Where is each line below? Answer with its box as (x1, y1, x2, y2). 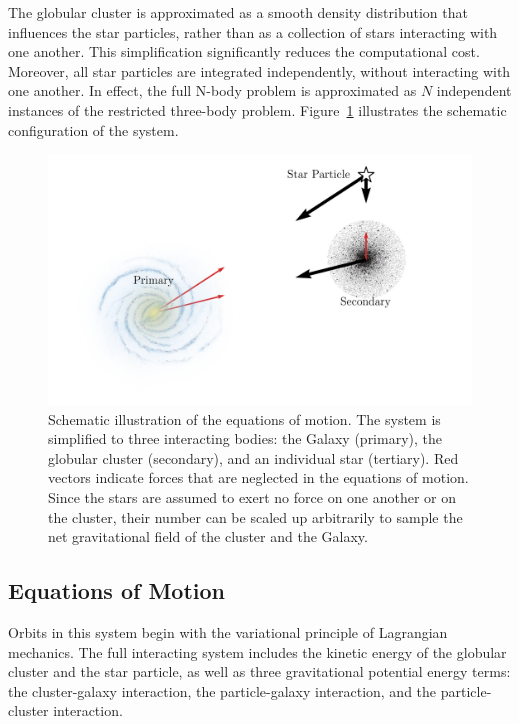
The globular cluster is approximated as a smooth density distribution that (8, 2, 468, 22)
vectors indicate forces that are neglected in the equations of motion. (48, 467, 469, 488)
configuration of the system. (8, 119, 179, 140)
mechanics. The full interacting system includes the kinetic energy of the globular (8, 641, 507, 662)
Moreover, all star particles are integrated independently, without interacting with (8, 60, 511, 81)
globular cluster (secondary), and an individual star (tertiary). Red (48, 447, 459, 468)
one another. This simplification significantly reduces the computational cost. (8, 41, 480, 62)
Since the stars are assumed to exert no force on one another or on (48, 487, 457, 508)
